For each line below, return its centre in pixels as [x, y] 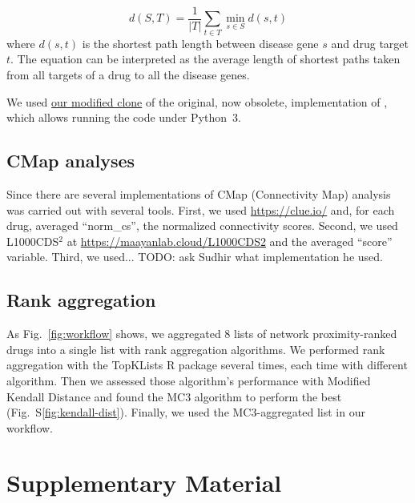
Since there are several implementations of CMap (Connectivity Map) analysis [199, 193]
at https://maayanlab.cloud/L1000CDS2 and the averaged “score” [230, 241]
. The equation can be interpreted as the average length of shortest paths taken [205, 59]
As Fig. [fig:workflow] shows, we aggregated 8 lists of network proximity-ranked [202, 334]
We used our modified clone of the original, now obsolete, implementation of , [197, 101]
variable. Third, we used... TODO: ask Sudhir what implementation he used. [195, 257]
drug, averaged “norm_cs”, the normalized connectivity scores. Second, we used [202, 225]
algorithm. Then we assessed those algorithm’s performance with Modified [189, 380]
